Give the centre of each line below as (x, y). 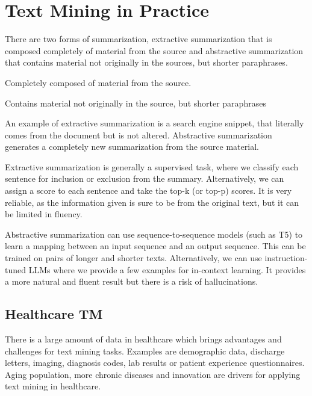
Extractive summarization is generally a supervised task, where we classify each (152, 166)
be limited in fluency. (44, 214)
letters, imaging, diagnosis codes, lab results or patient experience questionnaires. (155, 363)
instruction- (286, 258)
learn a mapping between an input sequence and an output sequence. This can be (155, 246)
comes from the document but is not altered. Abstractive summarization (139, 135)
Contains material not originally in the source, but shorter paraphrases (136, 103)
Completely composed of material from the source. (98, 82)
